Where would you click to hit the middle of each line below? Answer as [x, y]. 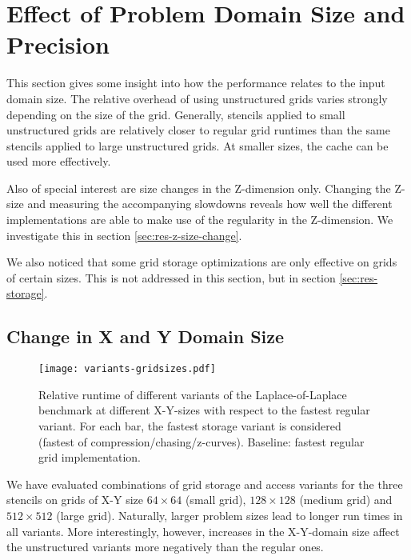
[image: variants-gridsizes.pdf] [127, 369]
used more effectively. [59, 161]
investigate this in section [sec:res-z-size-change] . [124, 235]
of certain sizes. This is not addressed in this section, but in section [171, 277]
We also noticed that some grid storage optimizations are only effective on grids [202, 262]
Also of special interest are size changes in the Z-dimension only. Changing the [199, 188]
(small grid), [215, 500]
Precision [58, 44]
